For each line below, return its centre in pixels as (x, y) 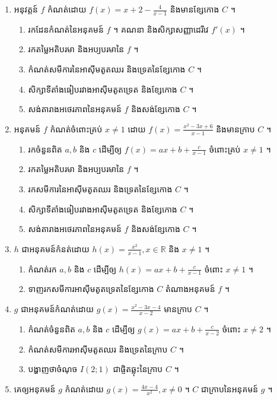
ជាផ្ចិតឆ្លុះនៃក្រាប (138, 369)
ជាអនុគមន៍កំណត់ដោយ (57, 309)
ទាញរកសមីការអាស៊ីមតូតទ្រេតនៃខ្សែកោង (91, 289)
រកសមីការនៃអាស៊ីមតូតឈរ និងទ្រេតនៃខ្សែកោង (100, 189)
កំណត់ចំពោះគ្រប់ (76, 128)
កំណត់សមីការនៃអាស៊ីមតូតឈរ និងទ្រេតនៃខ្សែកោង (107, 69)
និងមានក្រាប (235, 128)
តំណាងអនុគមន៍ (190, 289)
